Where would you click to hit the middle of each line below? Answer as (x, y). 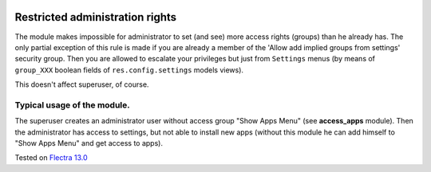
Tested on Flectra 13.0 (51, 158)
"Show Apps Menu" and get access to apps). (89, 143)
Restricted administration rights (96, 17)
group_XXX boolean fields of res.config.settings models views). (129, 70)
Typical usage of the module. (73, 105)
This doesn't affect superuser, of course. (82, 84)
